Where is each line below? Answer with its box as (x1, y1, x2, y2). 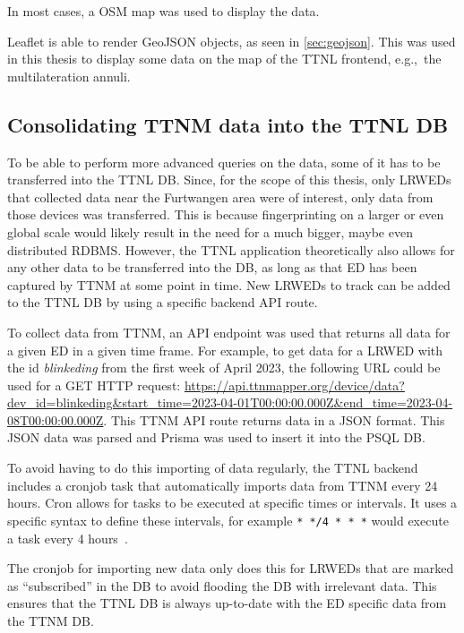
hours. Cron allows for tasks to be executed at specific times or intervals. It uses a (7, 493, 458, 512)
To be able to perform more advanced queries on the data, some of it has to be (7, 152, 441, 171)
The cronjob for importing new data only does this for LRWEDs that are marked (7, 559, 454, 577)
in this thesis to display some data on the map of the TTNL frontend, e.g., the (7, 49, 442, 68)
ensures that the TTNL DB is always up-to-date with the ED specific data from (7, 594, 447, 612)
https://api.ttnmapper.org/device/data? (184, 375, 405, 394)
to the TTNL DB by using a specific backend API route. (7, 293, 318, 312)
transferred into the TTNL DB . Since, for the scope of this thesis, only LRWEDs (7, 170, 451, 189)
